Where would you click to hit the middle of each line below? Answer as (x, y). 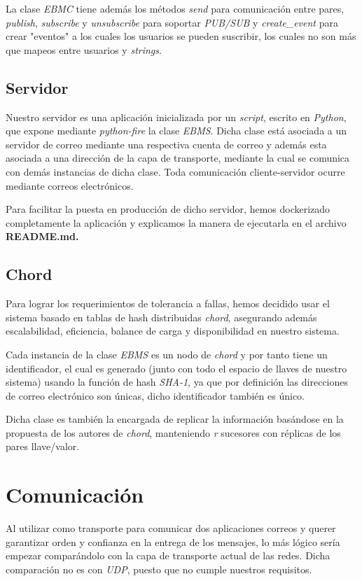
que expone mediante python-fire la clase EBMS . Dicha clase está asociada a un (176, 131)
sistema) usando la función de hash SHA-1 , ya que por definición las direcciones (177, 382)
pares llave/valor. (43, 446)
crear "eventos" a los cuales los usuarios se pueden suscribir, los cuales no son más (181, 36)
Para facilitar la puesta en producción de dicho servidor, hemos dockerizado (168, 209)
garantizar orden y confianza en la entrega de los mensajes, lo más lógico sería (173, 541)
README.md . (42, 236)
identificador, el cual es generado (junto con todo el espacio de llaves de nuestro (176, 368)
